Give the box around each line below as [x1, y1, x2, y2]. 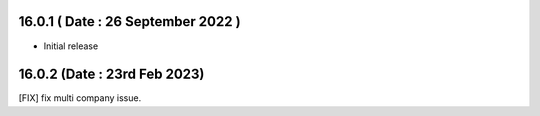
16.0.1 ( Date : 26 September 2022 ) [18, 13, 241, 30]
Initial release [43, 40, 99, 52]
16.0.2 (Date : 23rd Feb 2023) [18, 66, 205, 83]
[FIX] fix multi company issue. [18, 92, 142, 104]
